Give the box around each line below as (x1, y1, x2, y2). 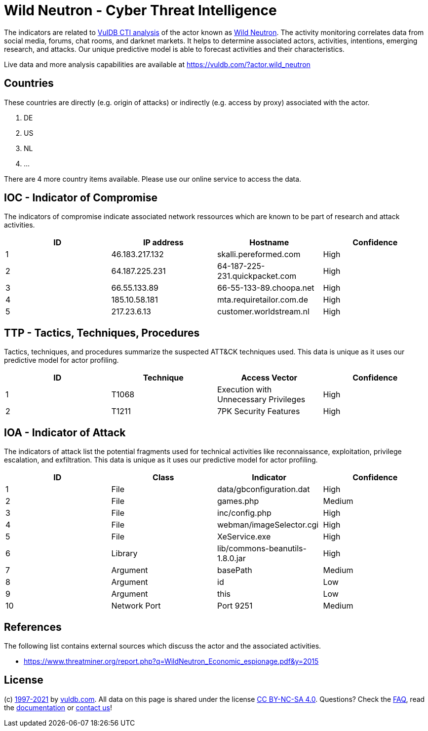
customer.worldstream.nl (217, 307, 310, 317)
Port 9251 (217, 601, 253, 611)
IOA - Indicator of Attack (4, 426, 126, 439)
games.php (217, 496, 259, 506)
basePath (217, 565, 252, 576)
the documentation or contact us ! (4, 703, 112, 712)
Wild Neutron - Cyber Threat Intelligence (4, 2, 277, 19)
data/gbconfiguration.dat (217, 484, 310, 495)
